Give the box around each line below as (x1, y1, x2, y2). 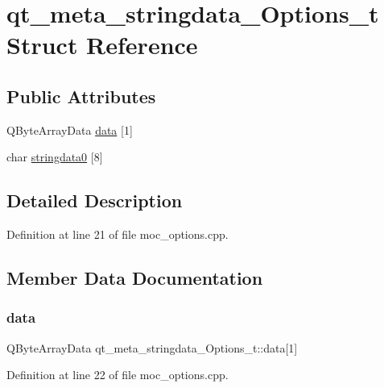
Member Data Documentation (6, 265, 263, 290)
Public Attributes (6, 83, 156, 108)
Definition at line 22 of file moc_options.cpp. (6, 366, 229, 383)
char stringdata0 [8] (6, 148, 103, 165)
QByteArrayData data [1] (6, 121, 133, 138)
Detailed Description (6, 188, 183, 213)
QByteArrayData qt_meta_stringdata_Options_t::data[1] (6, 339, 298, 356)
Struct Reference (6, 28, 198, 61)
